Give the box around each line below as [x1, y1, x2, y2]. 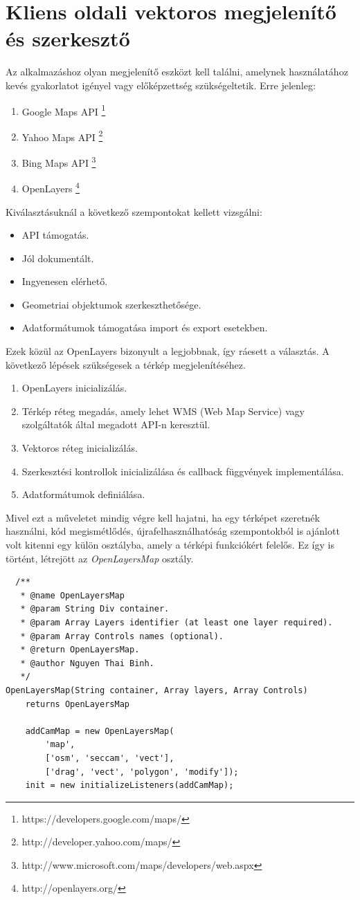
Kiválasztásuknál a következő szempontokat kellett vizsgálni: [6, 204, 262, 219]
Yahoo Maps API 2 [21, 127, 103, 144]
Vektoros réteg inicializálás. [21, 441, 138, 455]
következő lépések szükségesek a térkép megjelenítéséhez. [6, 357, 246, 371]
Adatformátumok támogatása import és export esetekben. [21, 320, 268, 335]
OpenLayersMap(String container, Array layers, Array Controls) [6, 685, 308, 695]
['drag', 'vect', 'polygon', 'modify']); [45, 766, 239, 777]
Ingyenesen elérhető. [21, 274, 108, 288]
